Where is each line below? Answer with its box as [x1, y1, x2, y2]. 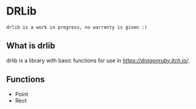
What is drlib [6, 41, 56, 51]
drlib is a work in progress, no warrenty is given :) [6, 24, 148, 30]
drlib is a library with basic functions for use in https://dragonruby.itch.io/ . [6, 56, 191, 64]
